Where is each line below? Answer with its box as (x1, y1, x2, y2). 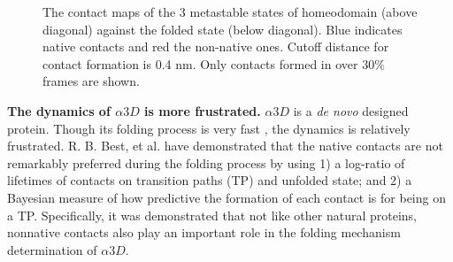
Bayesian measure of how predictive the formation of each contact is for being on (7, 188, 446, 206)
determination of (7, 240, 97, 258)
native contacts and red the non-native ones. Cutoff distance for (42, 37, 389, 56)
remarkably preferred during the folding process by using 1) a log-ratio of (7, 153, 405, 172)
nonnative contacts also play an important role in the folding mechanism (7, 223, 401, 242)
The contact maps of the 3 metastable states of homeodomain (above (42, 3, 418, 20)
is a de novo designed (293, 101, 409, 119)
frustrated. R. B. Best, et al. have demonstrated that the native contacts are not (7, 136, 443, 155)
